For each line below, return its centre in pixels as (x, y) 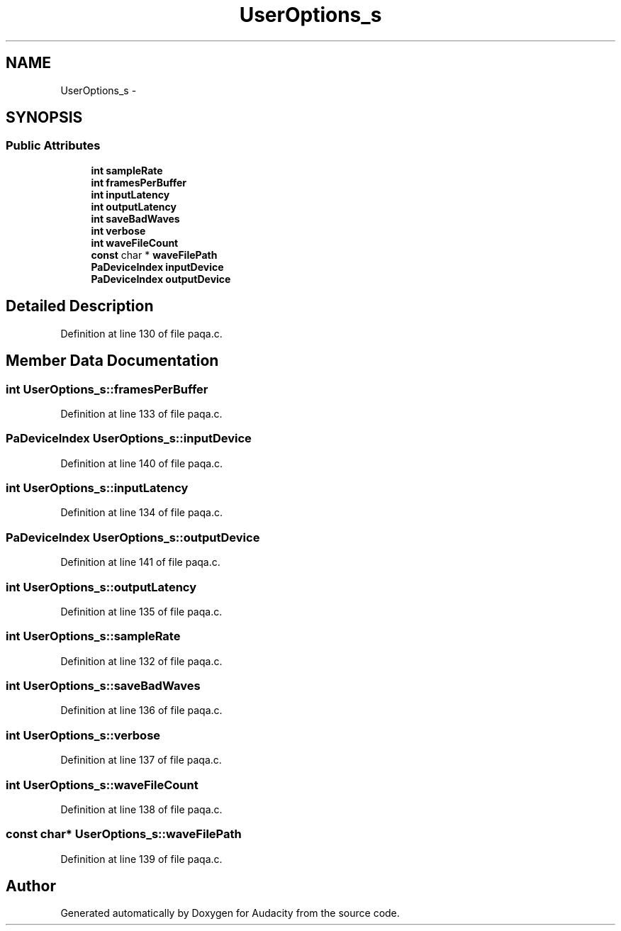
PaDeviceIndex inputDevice (157, 267)
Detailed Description (80, 306)
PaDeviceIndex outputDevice (161, 279)
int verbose (118, 230)
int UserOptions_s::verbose (83, 735)
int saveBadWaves (135, 218)
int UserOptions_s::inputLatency (97, 488)
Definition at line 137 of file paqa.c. (141, 760)
